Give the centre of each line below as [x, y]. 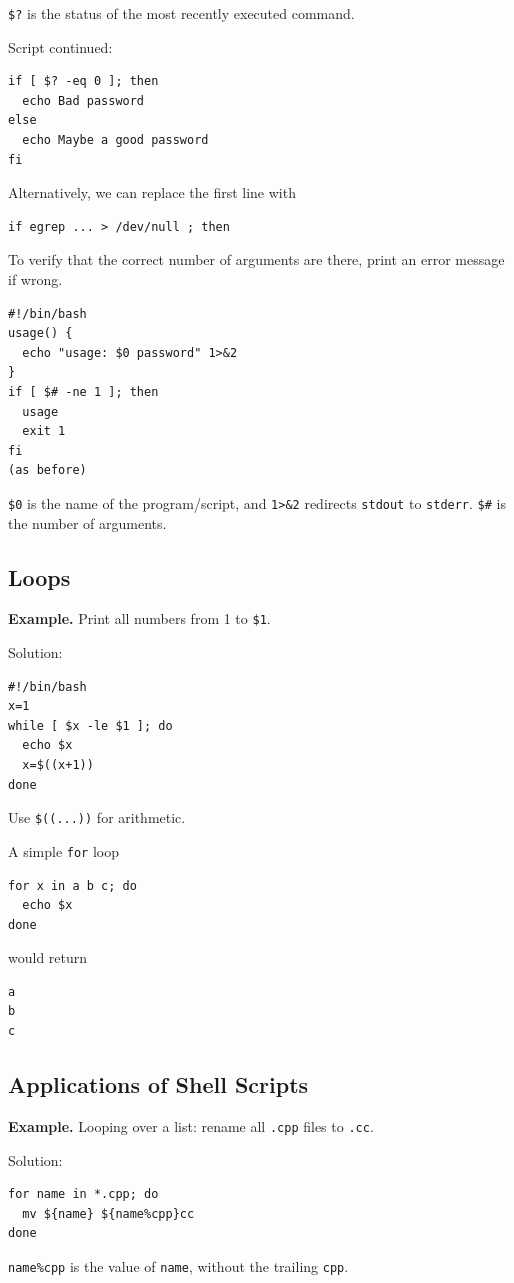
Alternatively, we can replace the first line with [152, 192]
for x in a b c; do [72, 885]
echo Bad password [83, 100]
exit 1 [44, 431]
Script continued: [60, 46]
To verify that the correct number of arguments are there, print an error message [256, 259]
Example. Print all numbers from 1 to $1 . [139, 618]
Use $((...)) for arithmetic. [97, 817]
